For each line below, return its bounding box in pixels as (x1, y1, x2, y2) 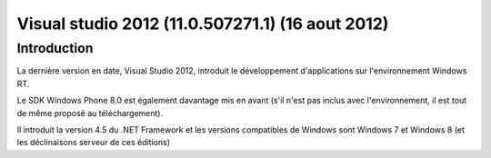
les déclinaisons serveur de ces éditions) (16, 137, 171, 148)
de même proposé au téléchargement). (16, 107, 164, 118)
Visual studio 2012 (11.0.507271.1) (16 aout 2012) (16, 14, 389, 34)
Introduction (16, 40, 94, 56)
